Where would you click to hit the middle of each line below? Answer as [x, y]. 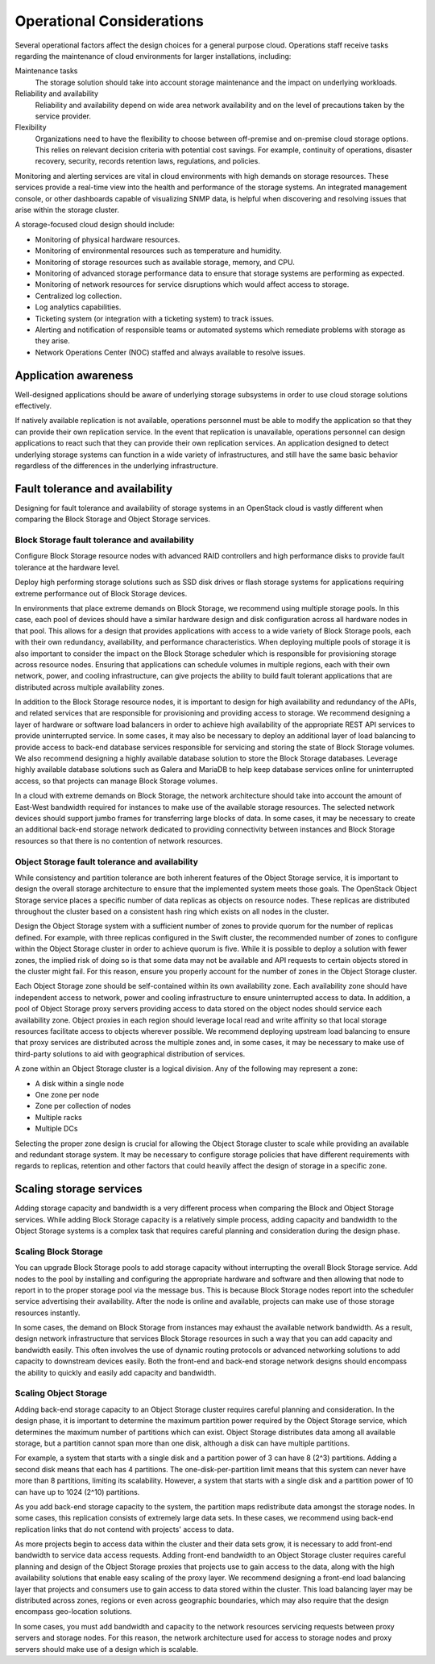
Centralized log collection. [79, 296]
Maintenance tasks [46, 71]
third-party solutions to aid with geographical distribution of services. [130, 1054]
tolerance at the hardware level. [67, 567]
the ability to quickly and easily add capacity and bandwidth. [116, 1372]
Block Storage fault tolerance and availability [104, 540]
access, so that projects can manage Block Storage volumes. [116, 781]
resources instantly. [48, 1313]
